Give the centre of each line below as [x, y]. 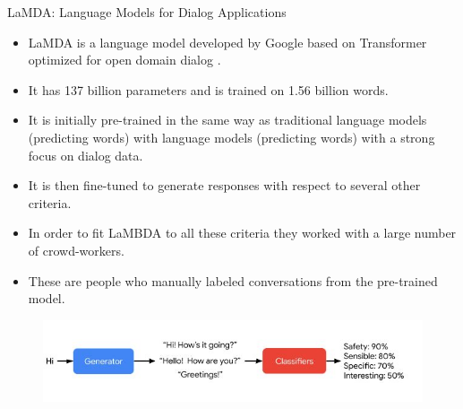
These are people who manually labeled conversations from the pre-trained [233, 280]
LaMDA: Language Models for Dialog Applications [147, 12]
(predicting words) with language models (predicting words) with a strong [231, 137]
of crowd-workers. [76, 250]
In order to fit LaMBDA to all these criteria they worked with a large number [242, 233]
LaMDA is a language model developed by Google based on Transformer [227, 42]
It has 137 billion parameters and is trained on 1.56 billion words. [208, 89]
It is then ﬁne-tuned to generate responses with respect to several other [224, 185]
